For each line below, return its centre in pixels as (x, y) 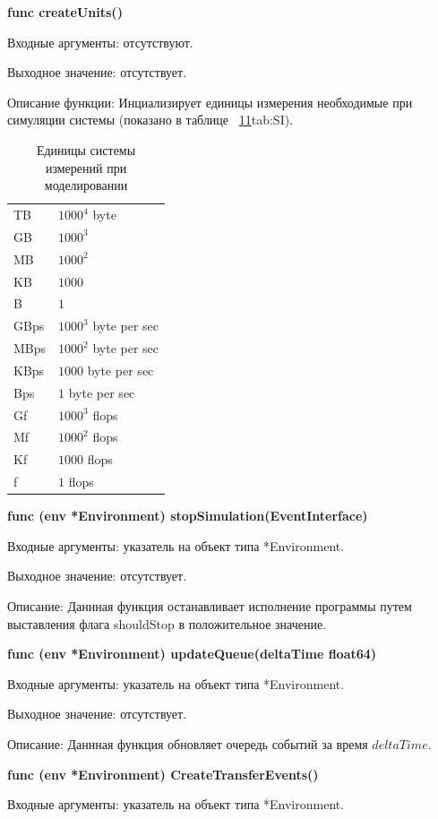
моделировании (86, 185)
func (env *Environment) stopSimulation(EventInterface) (188, 516)
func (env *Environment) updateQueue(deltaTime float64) (192, 654)
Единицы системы (86, 149)
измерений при (86, 167)
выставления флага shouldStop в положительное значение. (167, 623)
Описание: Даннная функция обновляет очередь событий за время (188, 743)
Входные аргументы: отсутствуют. (100, 42)
